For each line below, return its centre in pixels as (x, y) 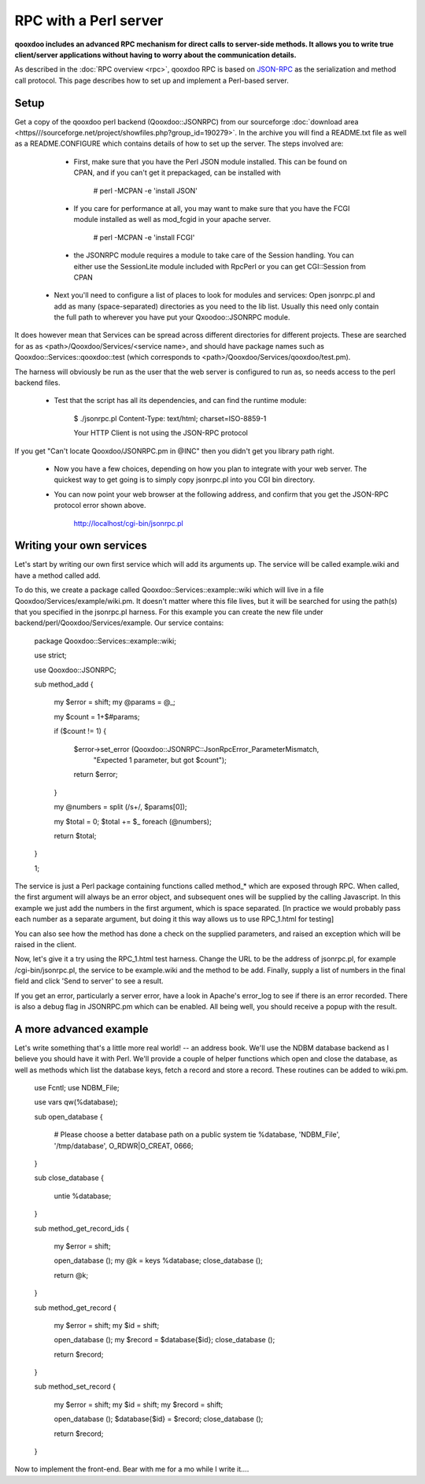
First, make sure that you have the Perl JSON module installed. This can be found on (211, 161)
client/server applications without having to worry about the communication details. (155, 54)
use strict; (50, 655)
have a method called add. (58, 575)
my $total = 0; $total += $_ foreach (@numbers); (133, 821)
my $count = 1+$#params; (97, 716)
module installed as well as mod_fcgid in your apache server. (172, 220)
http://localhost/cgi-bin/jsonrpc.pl (129, 523)
